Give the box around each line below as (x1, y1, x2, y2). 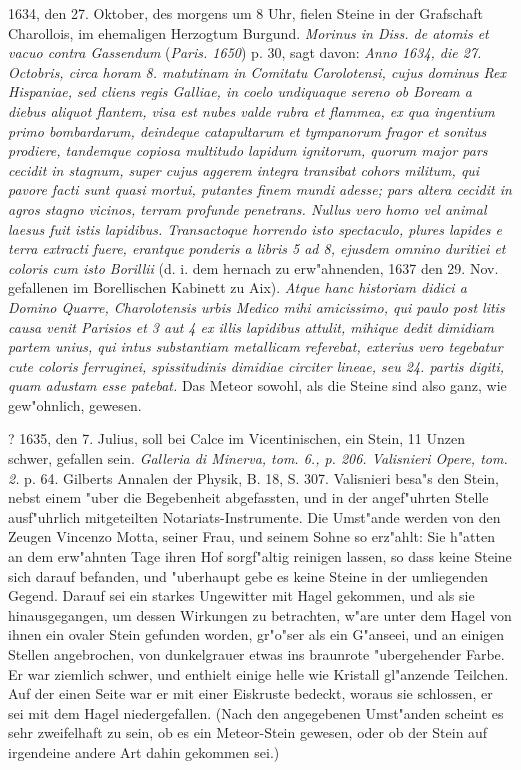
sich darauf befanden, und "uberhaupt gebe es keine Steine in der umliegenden (8, 565, 489, 586)
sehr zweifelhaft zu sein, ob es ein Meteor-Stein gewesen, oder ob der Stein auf (8, 722, 488, 743)
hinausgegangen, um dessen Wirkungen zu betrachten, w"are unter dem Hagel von (8, 604, 512, 625)
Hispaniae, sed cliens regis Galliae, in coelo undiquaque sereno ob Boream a (8, 81, 472, 102)
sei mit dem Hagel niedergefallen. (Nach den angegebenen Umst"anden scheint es (8, 702, 504, 723)
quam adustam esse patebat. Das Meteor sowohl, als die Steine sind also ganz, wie (8, 375, 507, 396)
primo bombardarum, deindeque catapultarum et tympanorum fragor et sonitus (8, 120, 487, 141)
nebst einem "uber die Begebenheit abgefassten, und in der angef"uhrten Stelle (8, 487, 489, 508)
